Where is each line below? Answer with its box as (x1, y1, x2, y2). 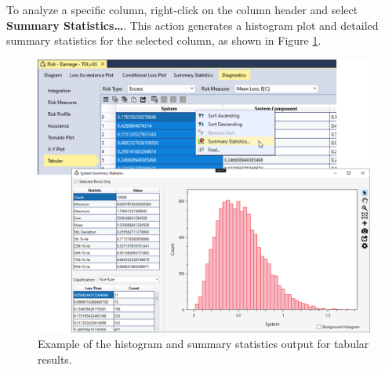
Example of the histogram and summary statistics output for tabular (38, 336, 369, 352)
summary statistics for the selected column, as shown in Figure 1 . (6, 32, 321, 49)
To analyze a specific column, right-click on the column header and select (6, 2, 358, 17)
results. (38, 350, 72, 367)
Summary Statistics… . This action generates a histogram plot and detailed (6, 16, 379, 33)
